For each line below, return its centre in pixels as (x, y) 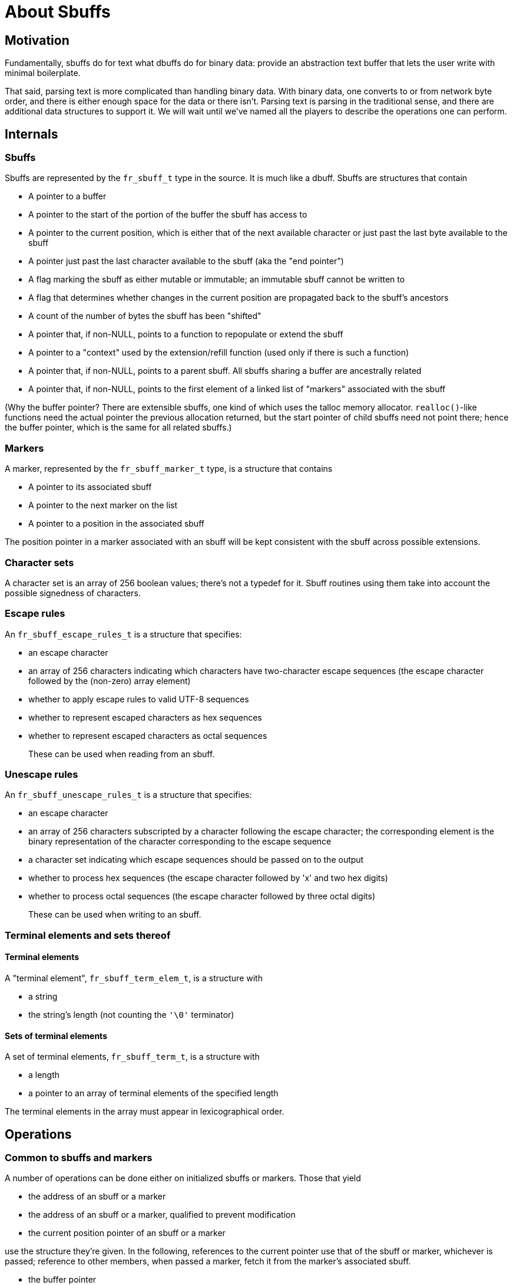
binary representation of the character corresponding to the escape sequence (180, 842)
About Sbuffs (58, 12)
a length (44, 1075)
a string (43, 996)
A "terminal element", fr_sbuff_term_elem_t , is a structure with (134, 978)
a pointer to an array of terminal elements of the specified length (153, 1093)
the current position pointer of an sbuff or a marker (127, 1233)
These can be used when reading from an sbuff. (122, 754)
